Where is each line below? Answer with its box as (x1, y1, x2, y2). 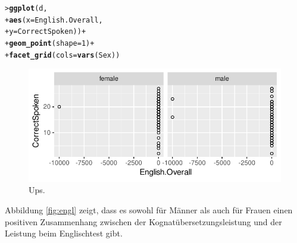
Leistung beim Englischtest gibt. (5, 227, 123, 239)
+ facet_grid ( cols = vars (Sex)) (5, 51, 120, 59)
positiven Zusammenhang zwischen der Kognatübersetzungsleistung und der (5, 215, 282, 228)
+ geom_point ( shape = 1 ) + (5, 39, 95, 48)
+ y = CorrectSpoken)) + (5, 27, 86, 36)
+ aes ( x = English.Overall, (5, 15, 103, 24)
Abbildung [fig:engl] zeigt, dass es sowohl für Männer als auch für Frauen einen (5, 203, 293, 216)
